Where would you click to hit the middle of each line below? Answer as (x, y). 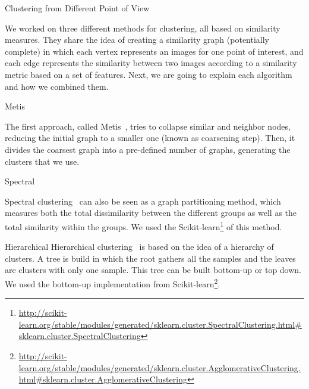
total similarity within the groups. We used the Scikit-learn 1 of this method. (144, 225)
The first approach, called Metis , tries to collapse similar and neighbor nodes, (148, 126)
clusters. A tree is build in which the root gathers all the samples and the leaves (150, 258)
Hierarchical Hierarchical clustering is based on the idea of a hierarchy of (139, 247)
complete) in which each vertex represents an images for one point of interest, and (154, 51)
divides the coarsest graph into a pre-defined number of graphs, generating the (148, 149)
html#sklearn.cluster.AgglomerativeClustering (103, 379)
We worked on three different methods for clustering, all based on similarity (143, 28)
